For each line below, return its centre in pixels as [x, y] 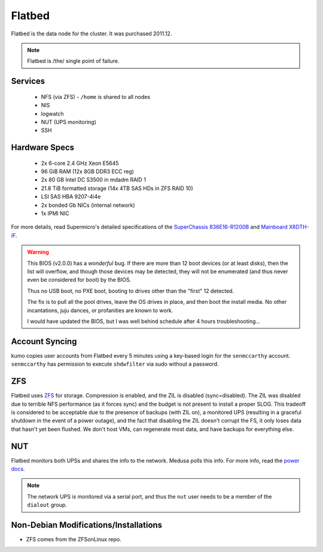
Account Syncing [44, 341]
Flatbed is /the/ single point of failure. [73, 61]
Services [28, 81]
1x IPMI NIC [55, 213]
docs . [18, 469]
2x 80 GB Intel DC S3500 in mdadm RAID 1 [94, 180]
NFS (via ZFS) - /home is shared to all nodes [96, 96]
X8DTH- [299, 227]
